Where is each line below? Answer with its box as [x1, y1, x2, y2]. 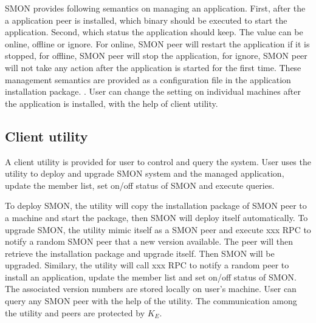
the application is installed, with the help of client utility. [5, 97, 218, 109]
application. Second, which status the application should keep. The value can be [5, 25, 303, 38]
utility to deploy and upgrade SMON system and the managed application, [5, 167, 284, 180]
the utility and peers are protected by [5, 306, 145, 319]
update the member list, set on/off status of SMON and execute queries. [5, 178, 275, 191]
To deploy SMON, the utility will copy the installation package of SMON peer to [5, 199, 307, 212]
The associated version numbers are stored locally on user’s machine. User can [5, 282, 297, 295]
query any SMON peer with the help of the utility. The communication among [5, 294, 297, 307]
